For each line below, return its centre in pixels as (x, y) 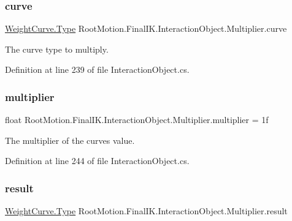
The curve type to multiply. (57, 49)
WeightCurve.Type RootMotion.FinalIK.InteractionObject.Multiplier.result (146, 211)
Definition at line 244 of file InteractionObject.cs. (97, 161)
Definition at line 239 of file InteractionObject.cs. (97, 69)
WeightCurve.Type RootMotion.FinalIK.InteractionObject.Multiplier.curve (146, 28)
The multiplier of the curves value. (70, 140)
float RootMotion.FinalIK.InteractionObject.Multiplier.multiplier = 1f (137, 120)
